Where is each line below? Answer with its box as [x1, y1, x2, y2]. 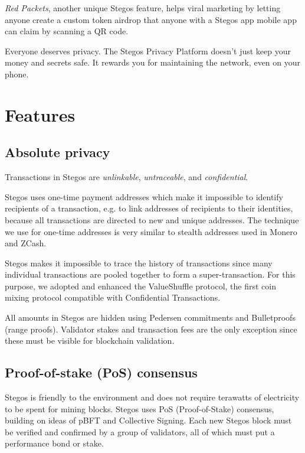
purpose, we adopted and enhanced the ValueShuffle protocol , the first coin [5, 279, 276, 292]
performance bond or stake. [5, 437, 104, 449]
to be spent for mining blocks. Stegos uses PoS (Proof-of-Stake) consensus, [5, 402, 274, 415]
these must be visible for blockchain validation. [5, 334, 175, 347]
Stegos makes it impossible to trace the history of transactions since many [5, 256, 273, 269]
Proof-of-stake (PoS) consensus [5, 363, 198, 382]
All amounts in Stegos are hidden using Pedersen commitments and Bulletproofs [5, 311, 296, 324]
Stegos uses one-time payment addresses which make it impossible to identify [5, 190, 283, 203]
